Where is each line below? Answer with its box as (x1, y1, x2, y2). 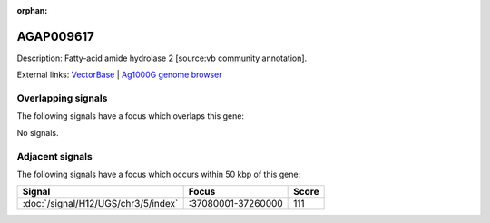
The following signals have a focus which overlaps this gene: (16, 111, 245, 121)
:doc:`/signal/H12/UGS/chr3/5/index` (22, 198, 179, 210)
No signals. (16, 127, 59, 138)
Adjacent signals (16, 150, 93, 162)
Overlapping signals (16, 92, 108, 104)
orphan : (16, 5, 48, 15)
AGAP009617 (16, 28, 95, 44)
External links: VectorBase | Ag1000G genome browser (16, 69, 222, 81)
